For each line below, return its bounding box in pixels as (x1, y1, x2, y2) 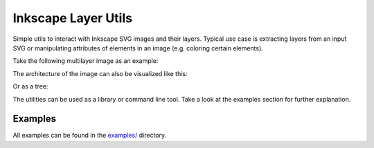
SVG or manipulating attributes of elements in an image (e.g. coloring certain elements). (12, 44, 263, 52)
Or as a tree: (12, 82, 48, 91)
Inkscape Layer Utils (12, 10, 133, 26)
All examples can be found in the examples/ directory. (12, 131, 167, 140)
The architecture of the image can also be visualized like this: (12, 69, 188, 77)
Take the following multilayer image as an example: (12, 57, 159, 65)
